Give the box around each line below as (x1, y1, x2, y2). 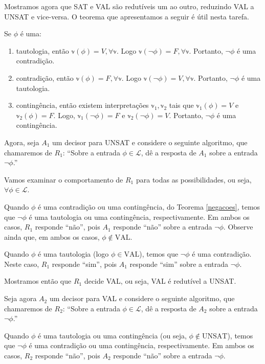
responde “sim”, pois (52, 258, 117, 269)
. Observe (223, 221, 253, 232)
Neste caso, (4, 258, 39, 269)
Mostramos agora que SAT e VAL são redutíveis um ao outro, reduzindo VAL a (4, 1, 254, 11)
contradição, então (16, 72, 74, 83)
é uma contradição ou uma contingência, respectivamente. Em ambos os (29, 340, 254, 351)
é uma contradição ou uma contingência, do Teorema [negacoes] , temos (37, 201, 260, 212)
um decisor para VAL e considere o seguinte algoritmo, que (49, 293, 235, 304)
